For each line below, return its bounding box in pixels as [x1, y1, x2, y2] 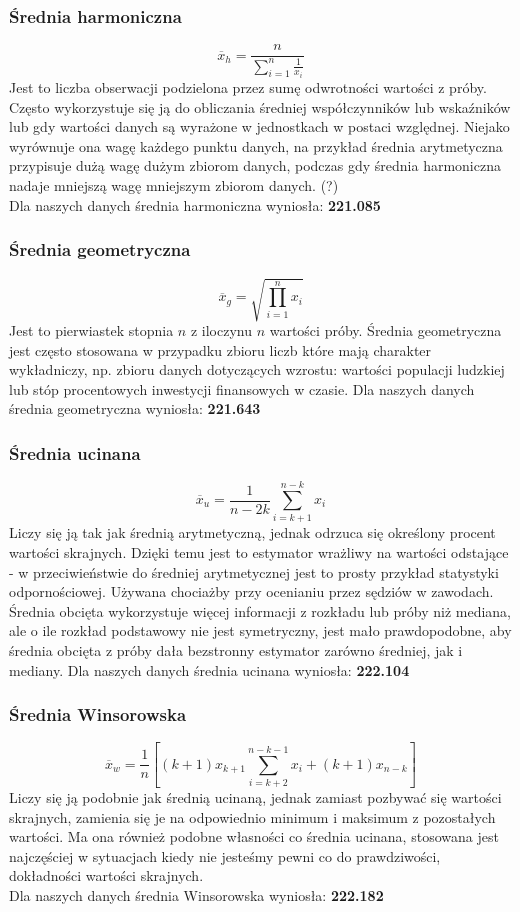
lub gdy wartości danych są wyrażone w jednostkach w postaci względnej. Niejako [9, 116, 510, 137]
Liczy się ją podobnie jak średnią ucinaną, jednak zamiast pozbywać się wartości [9, 786, 502, 807]
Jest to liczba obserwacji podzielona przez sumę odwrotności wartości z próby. [9, 77, 487, 98]
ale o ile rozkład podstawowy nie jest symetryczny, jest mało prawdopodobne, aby [9, 620, 512, 641]
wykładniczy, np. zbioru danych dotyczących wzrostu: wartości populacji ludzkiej [9, 359, 505, 380]
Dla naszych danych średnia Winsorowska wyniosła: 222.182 [9, 884, 384, 905]
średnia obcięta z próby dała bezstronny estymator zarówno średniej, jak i [9, 639, 463, 660]
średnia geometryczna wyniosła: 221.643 [9, 398, 261, 419]
